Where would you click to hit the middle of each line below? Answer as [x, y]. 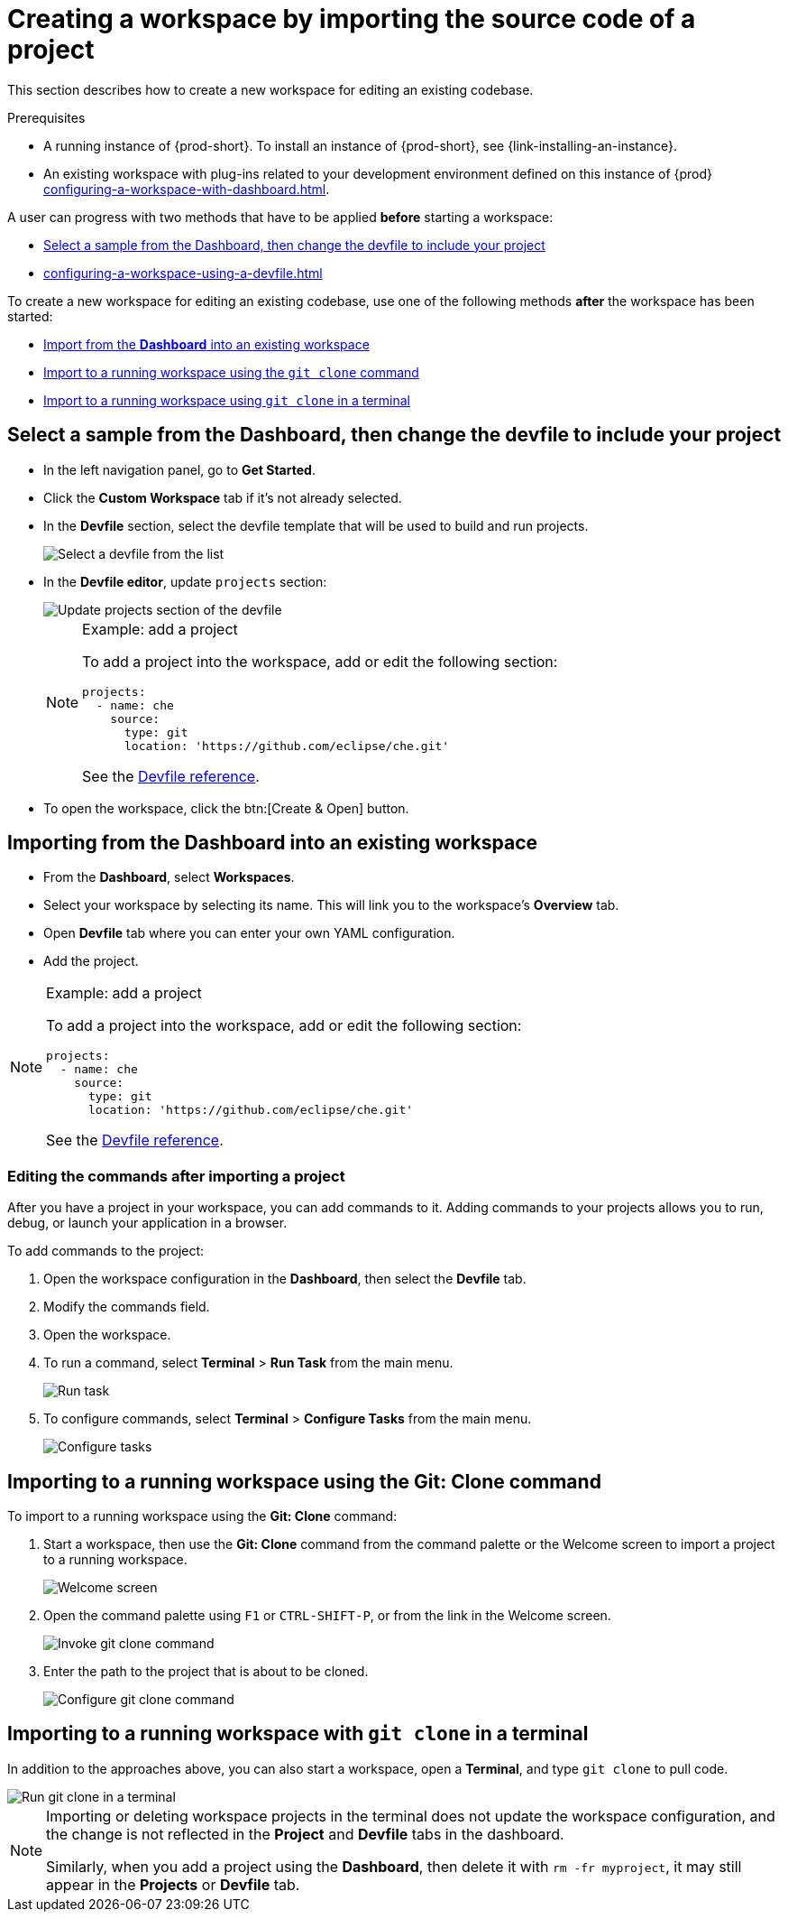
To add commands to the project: [106, 1251]
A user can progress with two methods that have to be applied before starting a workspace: [280, 217]
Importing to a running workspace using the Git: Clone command [304, 1481]
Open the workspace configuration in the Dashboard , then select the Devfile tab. [285, 1279]
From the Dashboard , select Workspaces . [169, 877]
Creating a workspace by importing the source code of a [352, 19]
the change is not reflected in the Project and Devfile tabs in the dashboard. [305, 1834]
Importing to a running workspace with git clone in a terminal [298, 1734]
